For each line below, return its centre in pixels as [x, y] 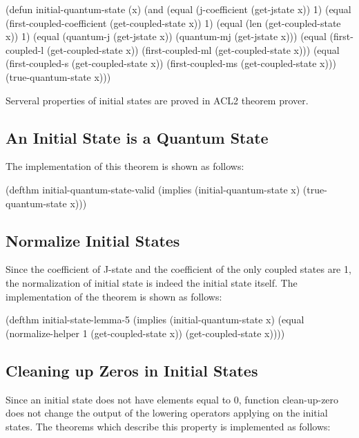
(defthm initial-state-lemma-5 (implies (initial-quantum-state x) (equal [155, 320]
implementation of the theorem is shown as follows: [114, 296]
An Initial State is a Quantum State [137, 137]
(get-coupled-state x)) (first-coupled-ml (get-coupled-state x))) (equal [193, 49]
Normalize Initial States [93, 240]
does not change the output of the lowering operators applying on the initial [167, 413]
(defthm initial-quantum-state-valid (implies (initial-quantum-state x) [153, 189]
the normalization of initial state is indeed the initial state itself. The [152, 282]
